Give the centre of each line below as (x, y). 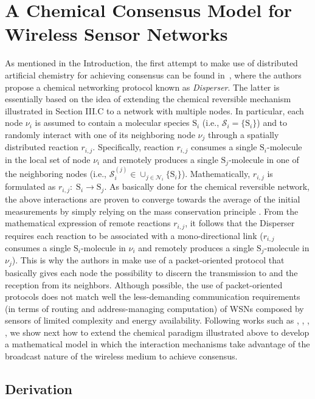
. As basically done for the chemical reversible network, (207, 186)
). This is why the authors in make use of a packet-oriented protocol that (148, 260)
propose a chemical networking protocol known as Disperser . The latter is (142, 87)
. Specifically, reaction (133, 147)
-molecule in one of (264, 159)
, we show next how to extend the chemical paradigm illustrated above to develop (157, 332)
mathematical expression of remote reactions (88, 223)
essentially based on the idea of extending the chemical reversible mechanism (148, 99)
